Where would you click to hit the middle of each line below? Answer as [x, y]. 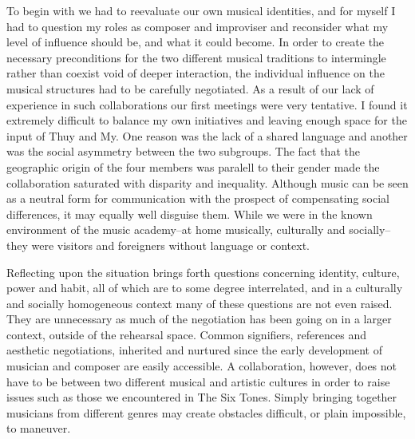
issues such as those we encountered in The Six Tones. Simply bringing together [202, 397]
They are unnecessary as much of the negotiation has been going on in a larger [199, 319]
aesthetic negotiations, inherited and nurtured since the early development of [194, 350]
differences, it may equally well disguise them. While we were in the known [190, 214]
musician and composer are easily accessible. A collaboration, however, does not [202, 366]
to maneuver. [39, 428]
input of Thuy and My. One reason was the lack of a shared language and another [207, 135]
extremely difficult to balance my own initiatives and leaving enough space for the [207, 120]
